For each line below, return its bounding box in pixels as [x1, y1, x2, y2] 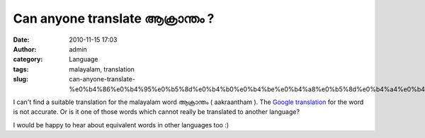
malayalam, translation [69, 64, 135, 74]
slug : [13, 75, 28, 84]
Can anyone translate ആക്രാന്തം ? [13, 11, 215, 26]
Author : [13, 45, 37, 53]
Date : [13, 35, 30, 44]
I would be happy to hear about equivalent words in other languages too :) [13, 120, 229, 129]
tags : [13, 64, 29, 74]
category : [13, 55, 43, 64]
